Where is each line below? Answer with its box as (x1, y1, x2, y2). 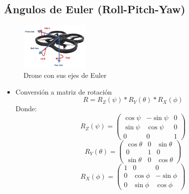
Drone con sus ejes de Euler (24, 70, 107, 80)
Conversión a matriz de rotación (15, 86, 112, 97)
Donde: (15, 103, 37, 114)
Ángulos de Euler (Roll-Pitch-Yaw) (4, 1, 186, 17)
